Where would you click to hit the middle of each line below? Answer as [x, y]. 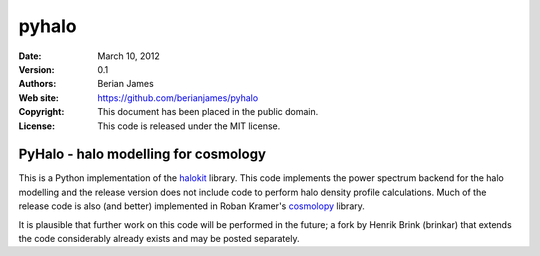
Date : [30, 56]
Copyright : [41, 112]
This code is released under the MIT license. [189, 126]
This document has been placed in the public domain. [208, 112]
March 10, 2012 [128, 56]
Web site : [38, 97]
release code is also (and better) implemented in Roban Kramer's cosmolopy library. [191, 206]
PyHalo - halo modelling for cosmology [142, 154]
